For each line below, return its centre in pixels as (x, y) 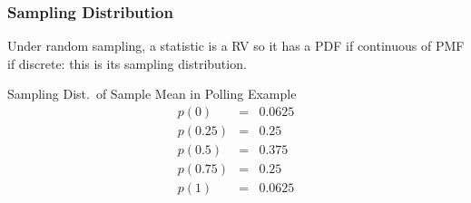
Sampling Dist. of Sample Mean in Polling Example (152, 94)
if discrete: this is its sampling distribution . (127, 63)
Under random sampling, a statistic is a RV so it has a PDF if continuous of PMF (236, 46)
